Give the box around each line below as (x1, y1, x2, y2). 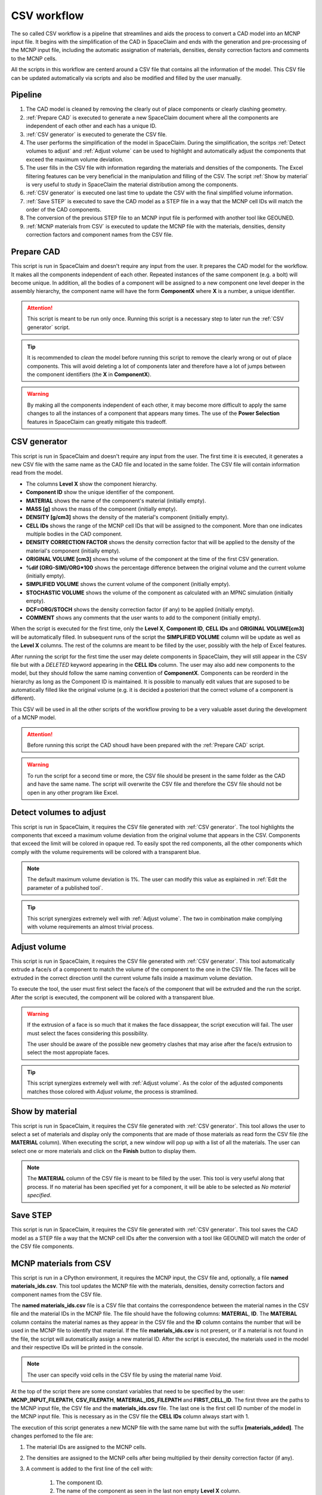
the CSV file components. (11, 1243, 75, 1250)
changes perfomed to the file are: (11, 1432, 94, 1439)
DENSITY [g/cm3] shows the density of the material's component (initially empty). (26, 514, 229, 521)
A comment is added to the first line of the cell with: (26, 1465, 153, 1472)
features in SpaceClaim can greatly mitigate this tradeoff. (27, 418, 167, 425)
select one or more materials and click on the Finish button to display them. (11, 1147, 197, 1154)
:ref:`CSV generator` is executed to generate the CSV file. (26, 130, 167, 138)
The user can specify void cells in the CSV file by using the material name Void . (27, 1371, 222, 1378)
